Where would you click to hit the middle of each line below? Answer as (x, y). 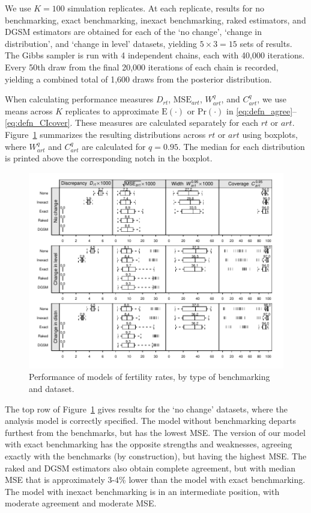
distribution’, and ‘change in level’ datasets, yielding (101, 43)
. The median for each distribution (241, 146)
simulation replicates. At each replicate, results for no (166, 8)
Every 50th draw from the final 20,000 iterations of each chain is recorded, (142, 67)
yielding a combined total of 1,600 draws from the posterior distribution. (138, 79)
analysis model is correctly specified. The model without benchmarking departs (151, 421)
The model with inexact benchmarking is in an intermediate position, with (142, 491)
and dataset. (52, 388)
